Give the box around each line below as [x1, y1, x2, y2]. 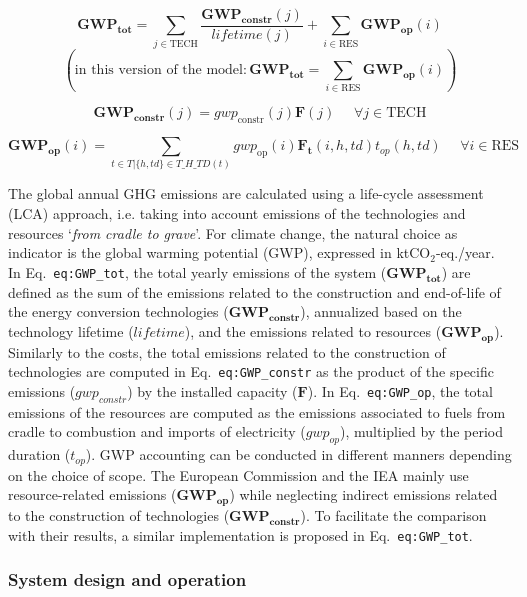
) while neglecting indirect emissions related [229, 484, 498, 505]
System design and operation [8, 567, 247, 592]
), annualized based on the [300, 301, 462, 322]
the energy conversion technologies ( [8, 301, 229, 322]
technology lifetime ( [8, 320, 134, 341]
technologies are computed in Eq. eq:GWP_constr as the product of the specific [8, 361, 494, 382]
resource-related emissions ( [8, 484, 177, 505]
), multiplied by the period [340, 421, 504, 442]
